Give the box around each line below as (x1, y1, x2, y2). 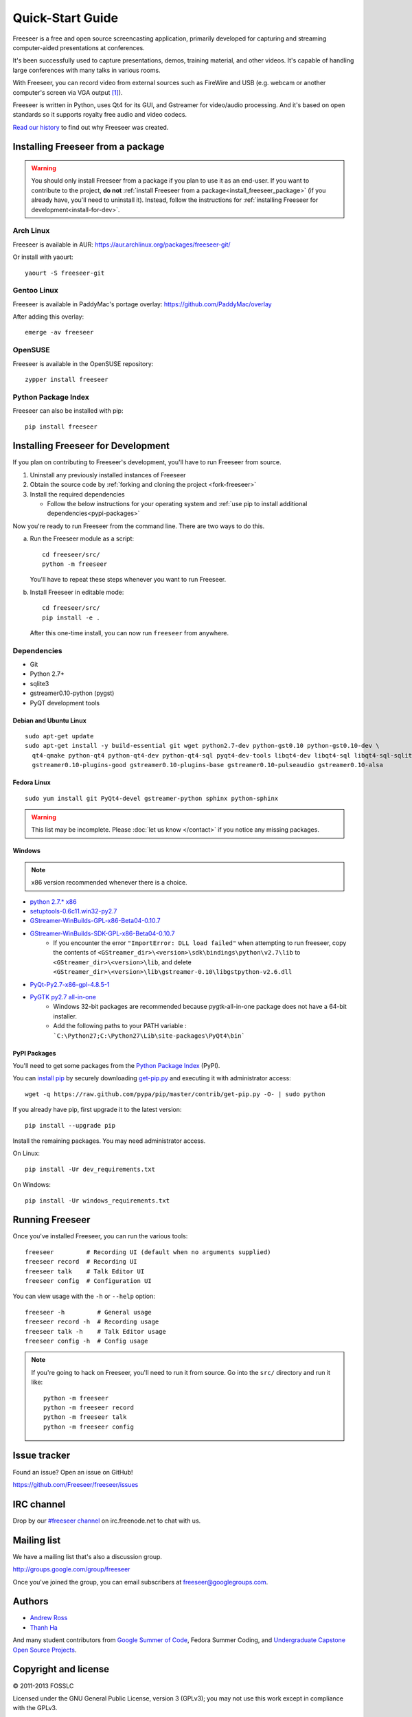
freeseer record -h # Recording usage (25, 1318, 159, 1326)
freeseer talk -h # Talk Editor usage (25, 1328, 166, 1335)
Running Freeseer (12, 1214, 91, 1226)
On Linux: (12, 1149, 41, 1157)
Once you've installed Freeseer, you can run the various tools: (12, 1232, 188, 1240)
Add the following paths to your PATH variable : (53, 1022, 187, 1030)
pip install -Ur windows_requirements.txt (25, 1196, 170, 1205)
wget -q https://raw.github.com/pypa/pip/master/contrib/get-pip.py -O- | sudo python (25, 1090, 325, 1098)
